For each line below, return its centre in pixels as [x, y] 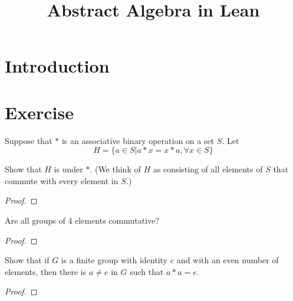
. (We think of [115, 169]
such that [147, 271]
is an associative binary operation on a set [138, 140]
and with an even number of [228, 260]
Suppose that [29, 140]
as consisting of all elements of [208, 169]
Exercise [39, 112]
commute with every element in [62, 180]
